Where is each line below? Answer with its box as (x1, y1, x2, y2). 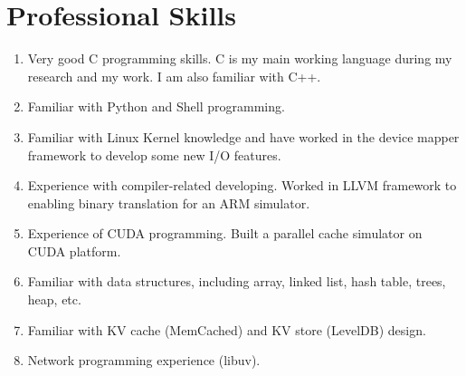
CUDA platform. (27, 241, 121, 260)
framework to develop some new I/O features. (27, 145, 281, 164)
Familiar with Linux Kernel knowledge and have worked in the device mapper (27, 127, 460, 146)
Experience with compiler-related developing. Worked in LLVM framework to (27, 176, 457, 195)
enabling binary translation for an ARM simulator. (27, 193, 310, 212)
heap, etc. (27, 290, 81, 309)
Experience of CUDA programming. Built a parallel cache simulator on (27, 224, 423, 243)
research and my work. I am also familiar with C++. (27, 66, 321, 85)
